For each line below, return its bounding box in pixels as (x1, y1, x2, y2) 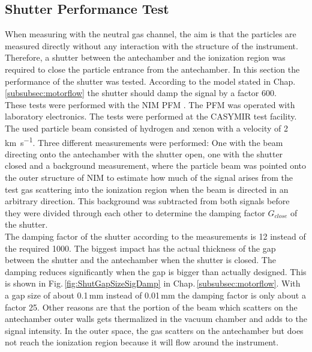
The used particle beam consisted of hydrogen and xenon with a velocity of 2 (5, 121, 289, 134)
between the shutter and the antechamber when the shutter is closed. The (5, 253, 276, 266)
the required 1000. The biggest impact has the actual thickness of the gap (5, 241, 276, 254)
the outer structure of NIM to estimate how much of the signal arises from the (5, 171, 293, 183)
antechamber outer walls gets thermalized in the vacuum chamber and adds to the (5, 312, 307, 325)
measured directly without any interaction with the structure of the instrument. (5, 39, 298, 52)
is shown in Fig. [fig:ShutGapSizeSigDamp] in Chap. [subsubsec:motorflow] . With (5, 277, 301, 290)
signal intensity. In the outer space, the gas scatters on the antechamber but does (5, 324, 304, 336)
